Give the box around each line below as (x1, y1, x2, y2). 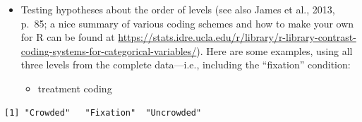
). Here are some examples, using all (196, 43, 353, 58)
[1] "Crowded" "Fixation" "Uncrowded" (4, 107, 202, 118)
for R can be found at (20, 30, 115, 44)
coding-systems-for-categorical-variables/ (20, 43, 197, 58)
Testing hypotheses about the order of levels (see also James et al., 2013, (20, 2, 335, 16)
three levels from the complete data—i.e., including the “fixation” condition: (20, 57, 351, 72)
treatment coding (37, 80, 112, 95)
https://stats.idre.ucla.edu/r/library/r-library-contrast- (118, 30, 356, 44)
